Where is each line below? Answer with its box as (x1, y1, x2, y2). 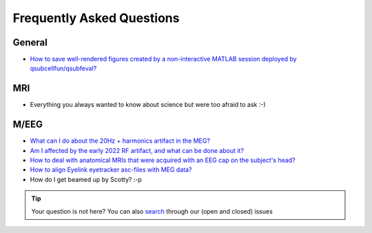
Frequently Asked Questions (12, 10, 180, 26)
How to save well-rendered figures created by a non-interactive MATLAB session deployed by (30, 55, 297, 63)
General (12, 37, 48, 48)
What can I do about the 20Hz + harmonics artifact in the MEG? (30, 136, 210, 145)
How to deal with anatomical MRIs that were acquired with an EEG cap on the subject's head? (30, 156, 296, 165)
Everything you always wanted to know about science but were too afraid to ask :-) (30, 101, 266, 109)
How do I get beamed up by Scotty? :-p (30, 175, 143, 183)
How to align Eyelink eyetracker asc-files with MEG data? (30, 165, 192, 174)
